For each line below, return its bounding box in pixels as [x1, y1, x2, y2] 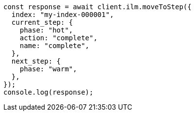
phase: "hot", [19, 26, 73, 34]
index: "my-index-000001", [11, 11, 114, 18]
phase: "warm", [19, 65, 77, 73]
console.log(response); [3, 88, 94, 96]
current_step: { [11, 18, 73, 26]
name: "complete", [19, 42, 90, 49]
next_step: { [11, 57, 61, 65]
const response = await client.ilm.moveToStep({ [3, 3, 192, 11]
